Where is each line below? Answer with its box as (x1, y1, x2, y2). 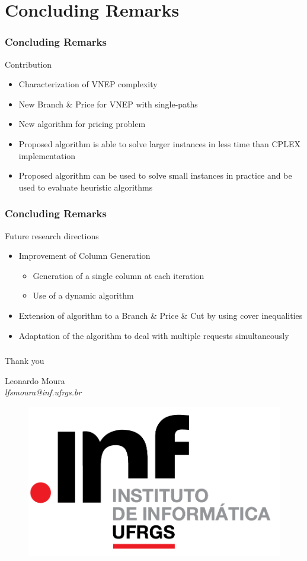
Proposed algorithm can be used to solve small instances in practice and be (18, 169, 292, 182)
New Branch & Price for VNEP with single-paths (18, 97, 198, 110)
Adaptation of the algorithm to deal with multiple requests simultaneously (18, 329, 289, 341)
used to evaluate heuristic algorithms (18, 180, 153, 193)
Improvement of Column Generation (18, 249, 151, 262)
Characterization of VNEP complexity (18, 78, 158, 90)
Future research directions (5, 229, 99, 242)
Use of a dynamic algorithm (33, 289, 134, 302)
